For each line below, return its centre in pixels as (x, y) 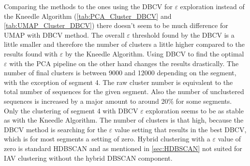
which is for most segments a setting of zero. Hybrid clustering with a (107, 139)
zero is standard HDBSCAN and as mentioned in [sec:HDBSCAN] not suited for (123, 148)
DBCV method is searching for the (55, 129)
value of (229, 139)
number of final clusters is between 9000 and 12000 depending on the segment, (120, 73)
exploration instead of (212, 6)
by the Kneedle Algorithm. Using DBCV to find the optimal (154, 53)
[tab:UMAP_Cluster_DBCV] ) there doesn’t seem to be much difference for (116, 25)
